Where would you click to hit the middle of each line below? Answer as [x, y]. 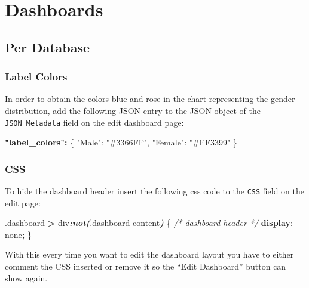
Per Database [48, 47]
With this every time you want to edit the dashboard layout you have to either [149, 254]
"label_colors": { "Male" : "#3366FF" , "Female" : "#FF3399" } [121, 142]
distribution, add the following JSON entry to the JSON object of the [133, 110]
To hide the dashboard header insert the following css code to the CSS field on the [155, 191]
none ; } [18, 234]
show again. [26, 278]
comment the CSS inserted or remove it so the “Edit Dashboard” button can [146, 266]
